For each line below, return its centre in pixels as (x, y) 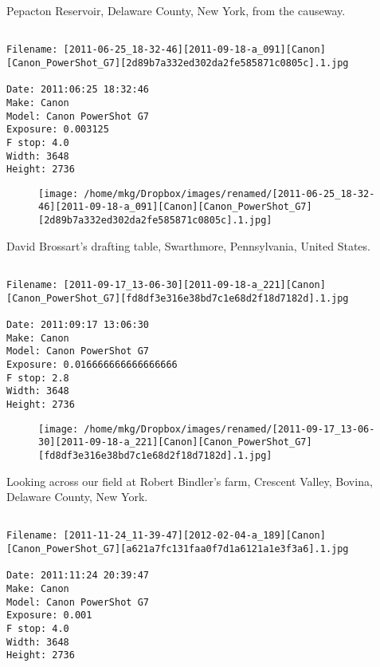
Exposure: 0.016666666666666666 (92, 364)
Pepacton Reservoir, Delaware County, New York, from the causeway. (176, 10)
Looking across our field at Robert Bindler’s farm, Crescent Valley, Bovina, (190, 481)
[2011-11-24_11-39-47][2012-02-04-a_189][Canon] (194, 536)
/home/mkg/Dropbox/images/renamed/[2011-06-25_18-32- (229, 193)
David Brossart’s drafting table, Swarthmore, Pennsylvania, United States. (188, 245)
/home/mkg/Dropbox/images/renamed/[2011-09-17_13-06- (229, 429)
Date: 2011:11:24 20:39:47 (78, 576)
